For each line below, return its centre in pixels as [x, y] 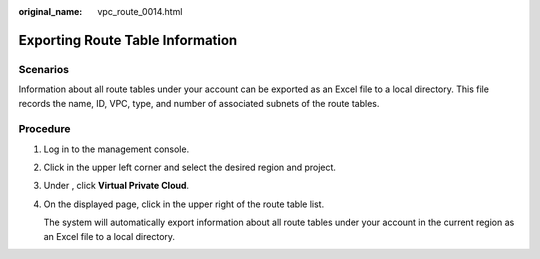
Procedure [44, 129]
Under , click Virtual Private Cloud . [116, 186]
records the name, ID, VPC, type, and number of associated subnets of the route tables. [199, 103]
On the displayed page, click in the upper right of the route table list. [184, 204]
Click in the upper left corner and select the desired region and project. [190, 167]
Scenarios [44, 69]
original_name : [50, 11]
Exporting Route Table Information [128, 40]
